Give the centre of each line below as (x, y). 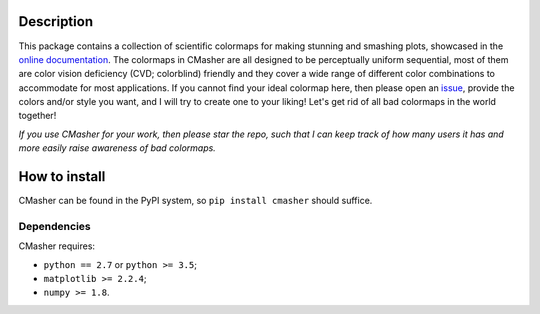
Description (56, 21)
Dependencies (55, 226)
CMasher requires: (56, 246)
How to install (62, 176)
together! (37, 116)
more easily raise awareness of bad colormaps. (117, 148)
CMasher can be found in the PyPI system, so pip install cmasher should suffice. (195, 201)
